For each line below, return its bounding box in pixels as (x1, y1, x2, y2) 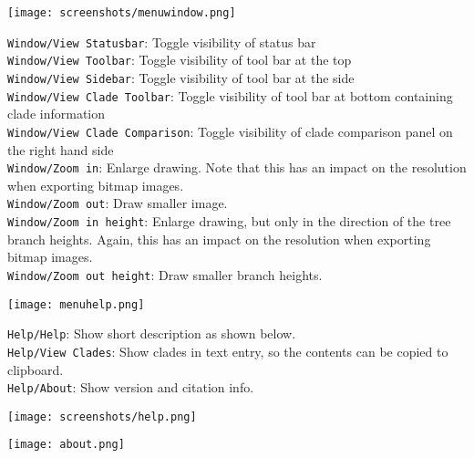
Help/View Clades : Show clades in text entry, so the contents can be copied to (7, 341, 448, 360)
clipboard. (7, 359, 64, 379)
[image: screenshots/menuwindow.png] (7, 6, 236, 19)
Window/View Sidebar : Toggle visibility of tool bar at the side (7, 68, 355, 87)
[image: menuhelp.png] (7, 297, 145, 311)
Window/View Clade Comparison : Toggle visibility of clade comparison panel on (7, 121, 453, 141)
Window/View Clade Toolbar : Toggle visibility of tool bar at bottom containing (7, 86, 453, 105)
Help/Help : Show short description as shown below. (7, 324, 296, 343)
